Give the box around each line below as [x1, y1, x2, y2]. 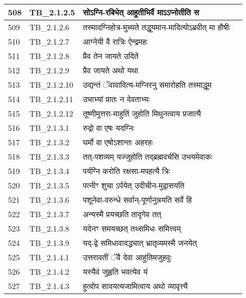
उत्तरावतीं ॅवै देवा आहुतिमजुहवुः [83, 251, 172, 263]
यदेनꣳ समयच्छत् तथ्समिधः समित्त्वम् [83, 223, 181, 234]
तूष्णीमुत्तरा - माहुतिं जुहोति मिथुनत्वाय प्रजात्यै [83, 108, 201, 119]
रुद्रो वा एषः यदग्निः [83, 122, 135, 133]
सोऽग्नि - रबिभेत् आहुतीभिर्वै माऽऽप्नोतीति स [83, 6, 199, 18]
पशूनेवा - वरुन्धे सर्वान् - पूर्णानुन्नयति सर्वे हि [83, 194, 192, 205]
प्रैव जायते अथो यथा [83, 64, 139, 76]
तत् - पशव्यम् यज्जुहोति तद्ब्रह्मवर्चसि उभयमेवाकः [83, 151, 212, 162]
